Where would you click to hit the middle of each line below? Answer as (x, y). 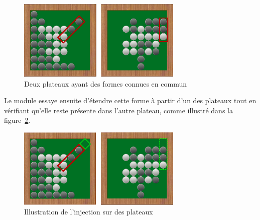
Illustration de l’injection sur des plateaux (89, 212)
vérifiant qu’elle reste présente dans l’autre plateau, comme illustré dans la (118, 110)
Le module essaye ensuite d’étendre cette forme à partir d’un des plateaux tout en (130, 100)
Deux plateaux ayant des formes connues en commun (105, 83)
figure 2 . (17, 120)
